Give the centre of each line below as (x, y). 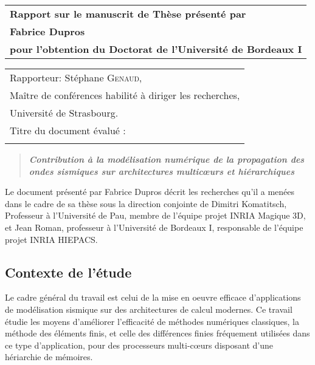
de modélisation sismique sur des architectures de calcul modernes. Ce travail (149, 309)
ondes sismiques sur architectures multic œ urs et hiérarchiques (161, 171)
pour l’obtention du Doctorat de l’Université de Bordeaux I (156, 49)
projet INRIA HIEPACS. (51, 239)
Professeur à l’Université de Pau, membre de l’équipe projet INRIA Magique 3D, (155, 215)
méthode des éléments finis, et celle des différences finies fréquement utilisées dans (157, 333)
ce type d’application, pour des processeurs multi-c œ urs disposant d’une (139, 345)
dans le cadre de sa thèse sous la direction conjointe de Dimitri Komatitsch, (146, 203)
